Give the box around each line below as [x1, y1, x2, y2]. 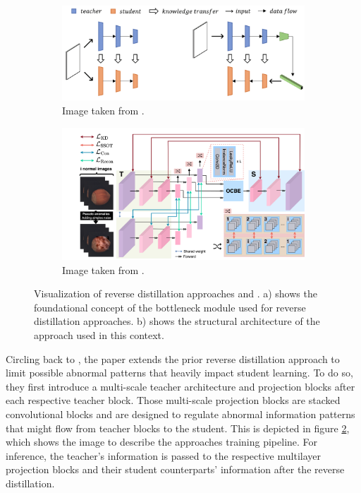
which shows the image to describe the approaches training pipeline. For [6, 434, 318, 449]
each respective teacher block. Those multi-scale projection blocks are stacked [6, 393, 341, 408]
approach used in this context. [34, 327, 164, 342]
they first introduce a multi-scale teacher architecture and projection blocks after [6, 379, 355, 393]
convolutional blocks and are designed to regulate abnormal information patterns [6, 406, 355, 421]
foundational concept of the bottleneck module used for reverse [34, 299, 306, 314]
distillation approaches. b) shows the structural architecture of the [34, 314, 320, 328]
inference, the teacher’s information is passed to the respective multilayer [6, 448, 321, 463]
